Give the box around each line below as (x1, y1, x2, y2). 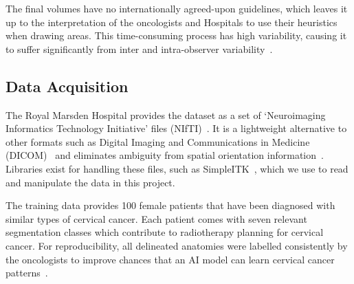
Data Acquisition (5, 75, 129, 96)
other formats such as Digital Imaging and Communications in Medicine (5, 134, 310, 149)
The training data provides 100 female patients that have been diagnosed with (5, 198, 335, 212)
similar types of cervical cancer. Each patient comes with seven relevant (5, 211, 307, 226)
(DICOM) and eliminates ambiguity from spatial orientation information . (5, 148, 324, 162)
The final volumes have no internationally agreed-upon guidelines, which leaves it (5, 1, 348, 15)
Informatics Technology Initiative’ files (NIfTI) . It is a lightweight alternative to (5, 121, 347, 135)
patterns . (5, 265, 48, 280)
